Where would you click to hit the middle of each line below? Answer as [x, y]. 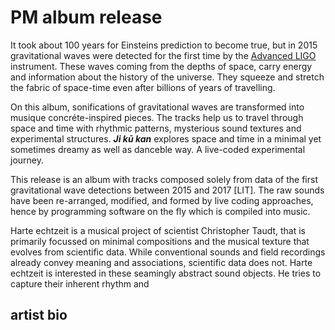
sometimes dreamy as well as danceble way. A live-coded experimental [158, 149]
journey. [27, 160]
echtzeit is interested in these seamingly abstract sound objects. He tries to [166, 273]
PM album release [86, 17]
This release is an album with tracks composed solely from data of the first [164, 179]
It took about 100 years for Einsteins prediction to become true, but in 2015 [164, 45]
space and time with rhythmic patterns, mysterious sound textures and [156, 128]
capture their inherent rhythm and [80, 283]
